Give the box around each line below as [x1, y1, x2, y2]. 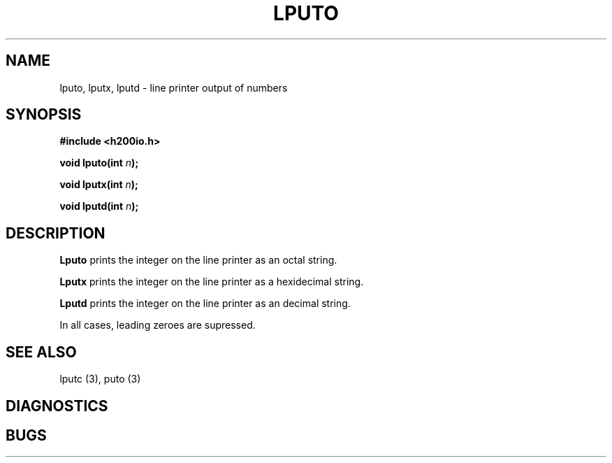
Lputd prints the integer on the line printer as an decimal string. [59, 297, 351, 310]
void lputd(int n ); [59, 200, 139, 213]
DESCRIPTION [6, 224, 105, 242]
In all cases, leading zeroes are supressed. [59, 319, 256, 332]
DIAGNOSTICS [6, 397, 108, 415]
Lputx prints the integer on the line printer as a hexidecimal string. [59, 276, 364, 288]
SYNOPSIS [6, 106, 82, 124]
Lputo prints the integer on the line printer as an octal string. [59, 254, 337, 266]
